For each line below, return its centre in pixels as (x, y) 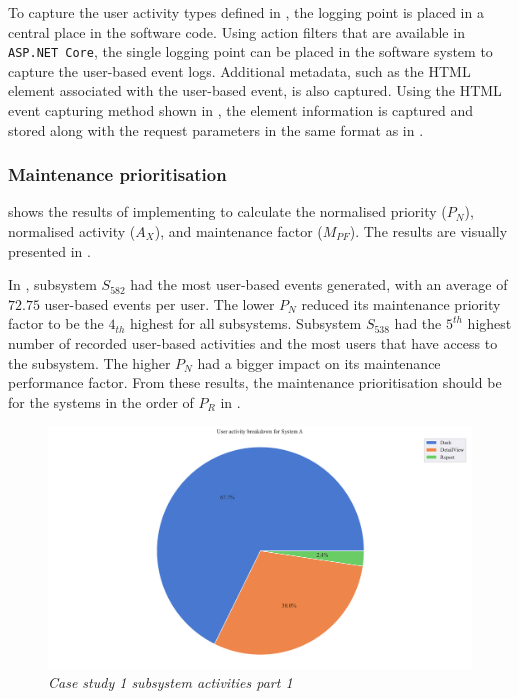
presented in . (49, 250)
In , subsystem (52, 284)
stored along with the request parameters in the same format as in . (216, 129)
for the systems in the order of (101, 401)
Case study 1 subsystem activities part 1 (170, 682)
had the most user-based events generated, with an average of (319, 284)
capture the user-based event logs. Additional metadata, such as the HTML (239, 70)
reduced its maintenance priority (401, 303)
